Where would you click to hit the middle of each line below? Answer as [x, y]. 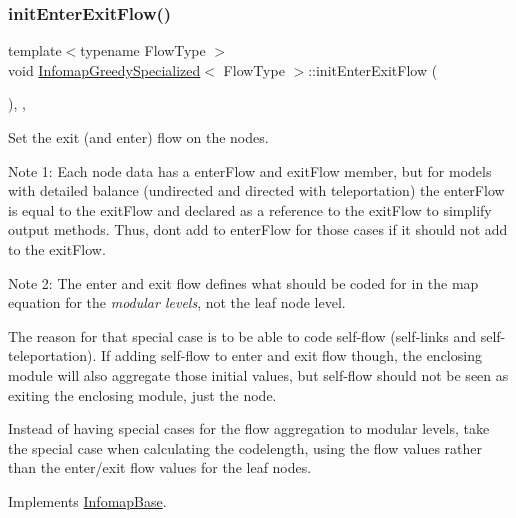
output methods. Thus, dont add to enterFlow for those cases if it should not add [258, 229]
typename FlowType [143, 50]
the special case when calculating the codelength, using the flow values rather [245, 447]
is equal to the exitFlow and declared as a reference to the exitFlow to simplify [250, 209]
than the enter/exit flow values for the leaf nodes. [160, 467]
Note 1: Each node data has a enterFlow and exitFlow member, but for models [250, 170]
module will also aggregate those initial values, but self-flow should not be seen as [258, 374]
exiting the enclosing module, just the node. [142, 394]
